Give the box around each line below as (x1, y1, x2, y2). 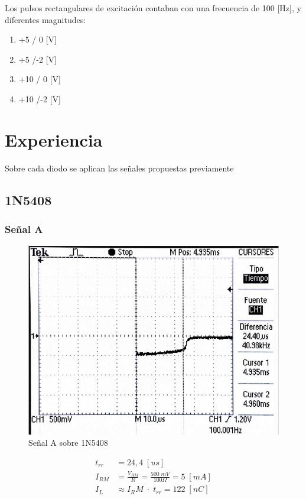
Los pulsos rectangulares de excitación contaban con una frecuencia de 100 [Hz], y (5, 2, 301, 14)
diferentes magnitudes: (5, 13, 86, 25)
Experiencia (5, 127, 103, 151)
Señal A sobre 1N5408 (28, 436, 108, 449)
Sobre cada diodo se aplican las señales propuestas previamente (5, 161, 234, 174)
